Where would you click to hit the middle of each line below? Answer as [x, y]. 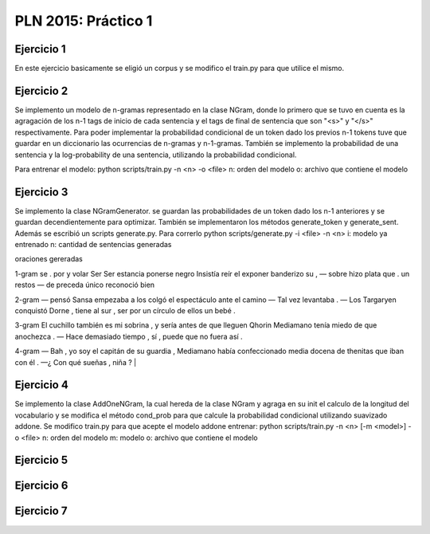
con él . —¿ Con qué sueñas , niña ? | [76, 362]
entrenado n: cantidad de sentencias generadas [93, 244]
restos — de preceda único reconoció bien [85, 285]
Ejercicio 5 [41, 460]
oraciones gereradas [49, 259]
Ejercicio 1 [40, 49]
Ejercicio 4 [42, 385]
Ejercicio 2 [41, 90]
